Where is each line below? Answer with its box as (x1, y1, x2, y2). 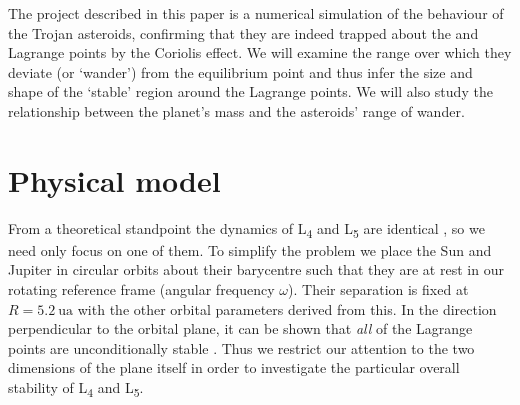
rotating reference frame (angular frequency (8, 279, 275, 299)
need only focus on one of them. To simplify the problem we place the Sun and (8, 239, 492, 260)
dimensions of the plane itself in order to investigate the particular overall (8, 357, 460, 378)
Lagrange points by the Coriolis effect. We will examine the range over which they (8, 42, 512, 63)
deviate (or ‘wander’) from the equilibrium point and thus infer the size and (8, 61, 473, 82)
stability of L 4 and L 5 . (8, 376, 144, 400)
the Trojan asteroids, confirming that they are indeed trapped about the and (8, 22, 479, 43)
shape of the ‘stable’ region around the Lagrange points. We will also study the (8, 81, 493, 102)
